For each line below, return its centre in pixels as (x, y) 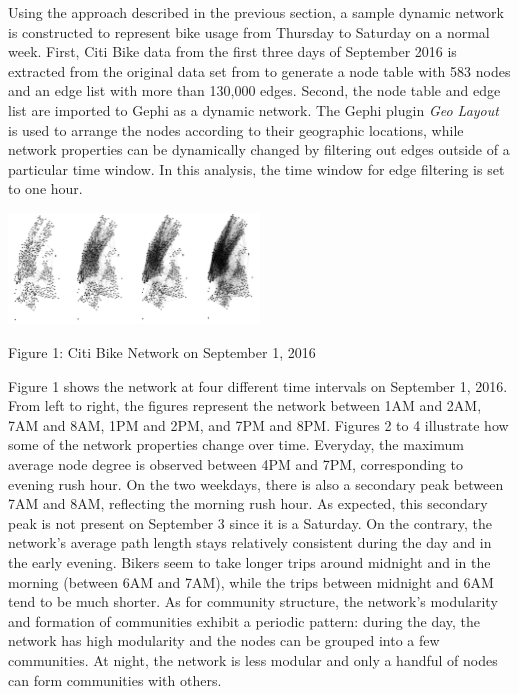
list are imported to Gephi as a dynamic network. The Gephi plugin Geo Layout (253, 109)
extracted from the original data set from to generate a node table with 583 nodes (259, 70)
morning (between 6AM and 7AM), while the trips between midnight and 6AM (251, 581)
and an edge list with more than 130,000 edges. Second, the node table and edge (254, 90)
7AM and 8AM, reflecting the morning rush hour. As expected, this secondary (248, 503)
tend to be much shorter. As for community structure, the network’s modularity (253, 601)
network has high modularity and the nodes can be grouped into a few (224, 640)
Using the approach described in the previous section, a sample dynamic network (256, 12)
